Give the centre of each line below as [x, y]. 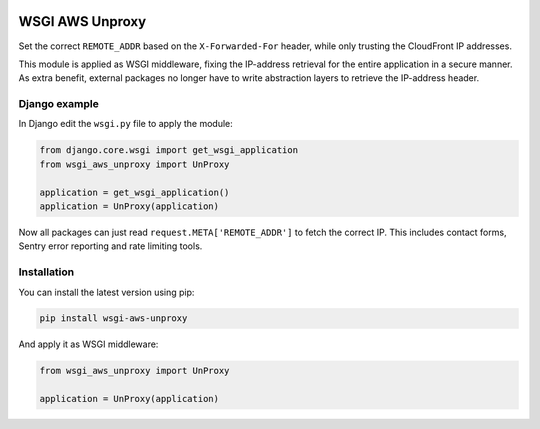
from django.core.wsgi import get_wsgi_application [169, 150]
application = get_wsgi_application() [134, 192]
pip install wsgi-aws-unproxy [113, 318]
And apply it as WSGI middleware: [88, 344]
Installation [46, 272]
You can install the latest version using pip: [106, 292]
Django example [58, 104]
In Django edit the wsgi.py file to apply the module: [126, 124]
